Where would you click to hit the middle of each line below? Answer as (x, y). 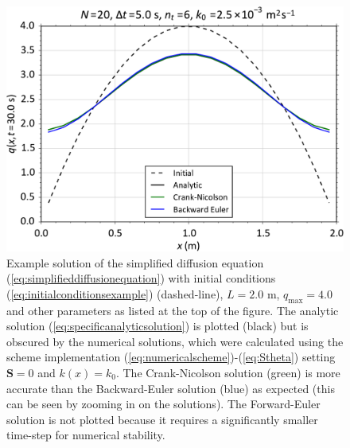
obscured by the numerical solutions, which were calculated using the (175, 341)
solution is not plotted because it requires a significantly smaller (162, 419)
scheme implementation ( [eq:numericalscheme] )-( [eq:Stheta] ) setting (171, 357)
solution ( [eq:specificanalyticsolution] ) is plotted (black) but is (157, 326)
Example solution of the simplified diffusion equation (135, 262)
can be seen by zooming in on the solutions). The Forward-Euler (163, 404)
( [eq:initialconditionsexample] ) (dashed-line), (115, 293)
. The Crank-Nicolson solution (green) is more (228, 373)
